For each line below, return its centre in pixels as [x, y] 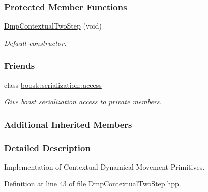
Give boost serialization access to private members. [83, 102]
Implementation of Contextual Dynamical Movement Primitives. [105, 166]
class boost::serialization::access [53, 84]
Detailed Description [47, 147]
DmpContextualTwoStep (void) [53, 26]
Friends [20, 65]
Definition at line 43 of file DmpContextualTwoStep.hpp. [93, 184]
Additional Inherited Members [68, 124]
